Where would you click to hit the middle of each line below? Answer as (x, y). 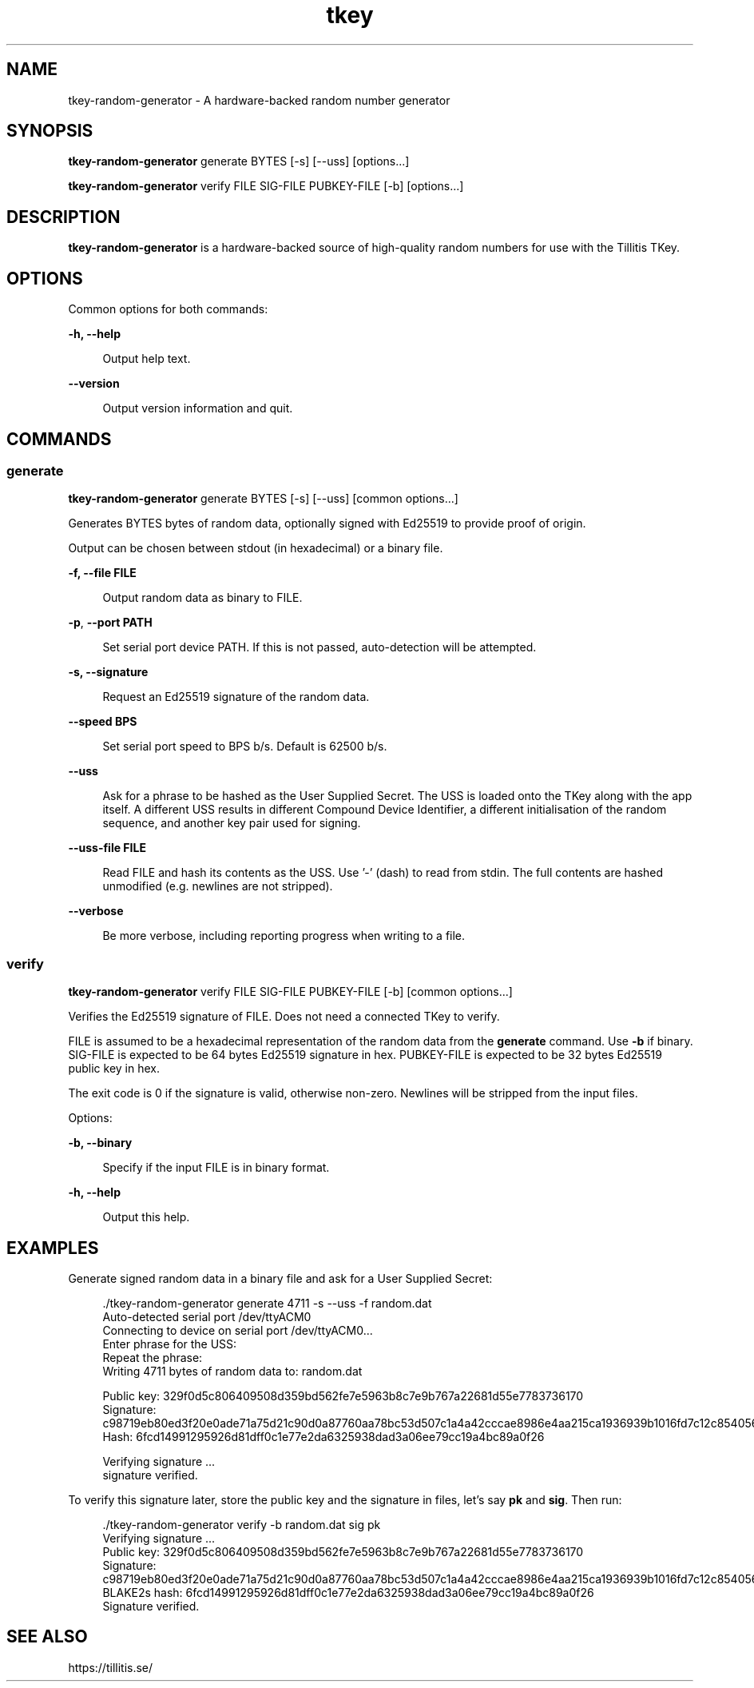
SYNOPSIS (50, 131)
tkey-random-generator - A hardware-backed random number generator (259, 100)
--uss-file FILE (107, 848)
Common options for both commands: (168, 309)
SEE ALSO (47, 1637)
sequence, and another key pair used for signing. (232, 823)
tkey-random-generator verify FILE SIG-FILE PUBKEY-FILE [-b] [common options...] (290, 992)
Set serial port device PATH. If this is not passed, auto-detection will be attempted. (319, 647)
